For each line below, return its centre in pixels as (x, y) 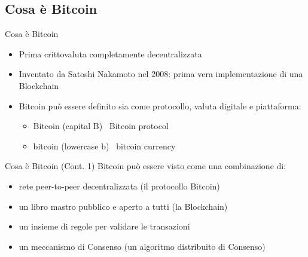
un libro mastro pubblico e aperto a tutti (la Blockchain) (123, 206)
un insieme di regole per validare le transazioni (104, 226)
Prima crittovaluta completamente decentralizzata (110, 53)
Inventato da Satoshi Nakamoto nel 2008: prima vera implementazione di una (161, 74)
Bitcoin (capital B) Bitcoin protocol (101, 126)
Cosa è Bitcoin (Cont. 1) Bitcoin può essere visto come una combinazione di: (146, 166)
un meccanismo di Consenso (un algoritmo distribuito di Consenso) (142, 246)
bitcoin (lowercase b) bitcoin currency (104, 146)
